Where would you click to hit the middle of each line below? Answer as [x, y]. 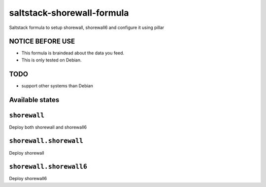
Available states [34, 100]
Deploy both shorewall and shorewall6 [48, 127]
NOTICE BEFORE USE [42, 41]
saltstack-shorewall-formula [69, 13]
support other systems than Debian [57, 85]
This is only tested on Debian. [51, 60]
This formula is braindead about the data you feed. [73, 53]
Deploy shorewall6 [28, 179]
